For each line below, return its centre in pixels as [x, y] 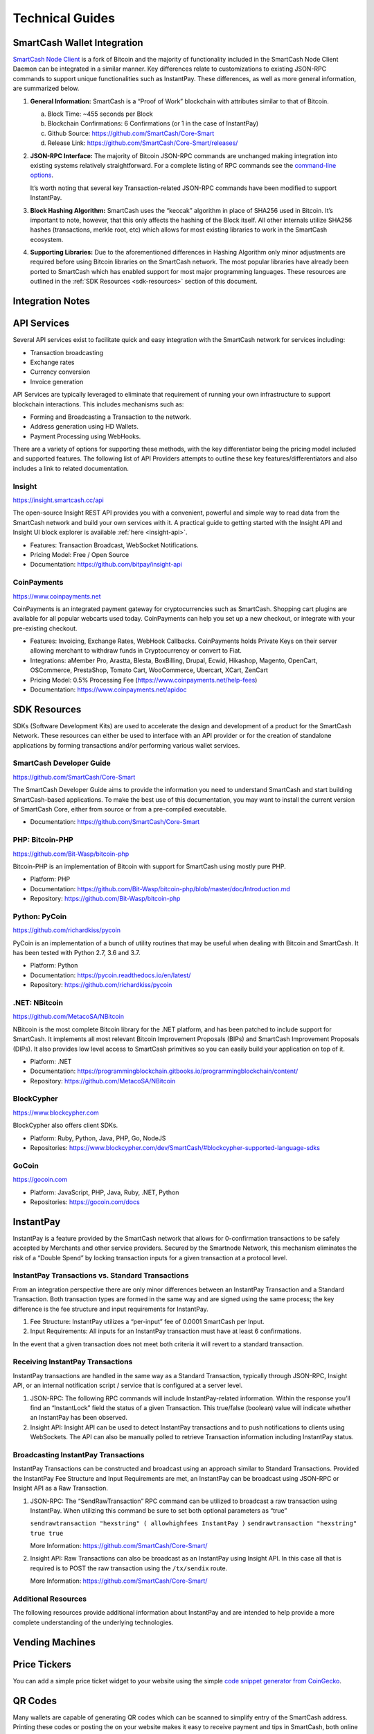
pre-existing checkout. [45, 628]
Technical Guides [64, 18]
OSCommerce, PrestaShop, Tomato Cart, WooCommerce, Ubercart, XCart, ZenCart [149, 670]
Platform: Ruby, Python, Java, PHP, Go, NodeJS [98, 1138]
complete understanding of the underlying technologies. [93, 1622]
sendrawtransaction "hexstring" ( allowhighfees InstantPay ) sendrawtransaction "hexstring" [194, 1523]
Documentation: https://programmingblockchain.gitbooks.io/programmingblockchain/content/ [164, 1071]
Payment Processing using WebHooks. [86, 436]
